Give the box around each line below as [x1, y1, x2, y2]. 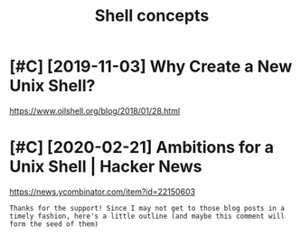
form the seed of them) [9, 219, 99, 229]
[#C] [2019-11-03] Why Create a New [9, 56, 293, 77]
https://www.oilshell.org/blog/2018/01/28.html [9, 105, 181, 116]
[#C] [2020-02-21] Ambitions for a [9, 137, 274, 158]
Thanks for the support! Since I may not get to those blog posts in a [9, 203, 285, 212]
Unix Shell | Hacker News [9, 156, 202, 177]
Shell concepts [94, 5, 210, 26]
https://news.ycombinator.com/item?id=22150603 [9, 186, 196, 197]
